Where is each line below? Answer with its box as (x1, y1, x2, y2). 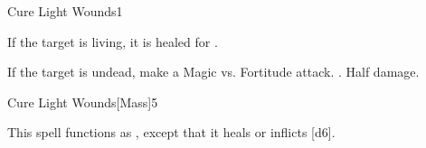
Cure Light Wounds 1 (7, 2, 123, 20)
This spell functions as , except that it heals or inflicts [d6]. (7, 123, 336, 142)
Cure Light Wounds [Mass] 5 (7, 92, 158, 111)
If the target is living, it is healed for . (7, 32, 218, 51)
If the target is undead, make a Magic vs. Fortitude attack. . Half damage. (7, 62, 420, 81)
